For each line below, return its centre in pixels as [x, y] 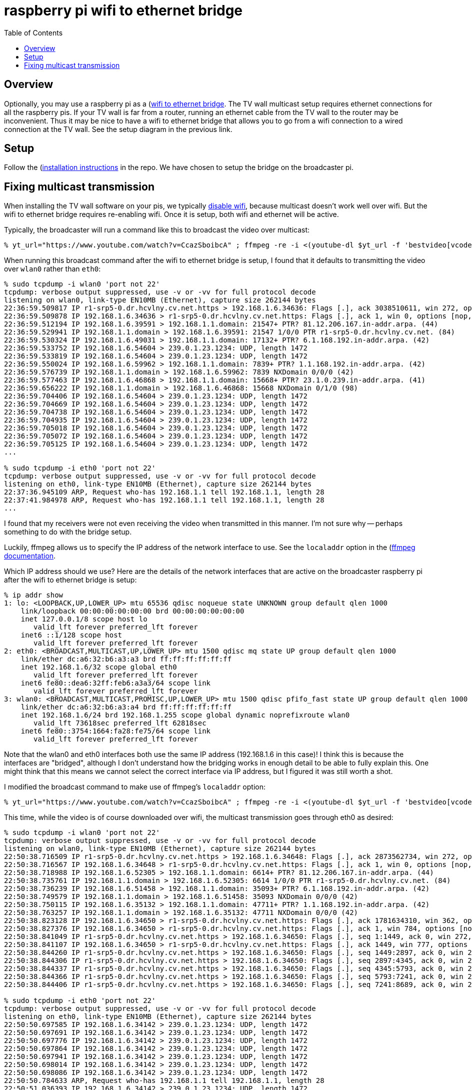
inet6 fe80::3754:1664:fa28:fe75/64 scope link [116, 731]
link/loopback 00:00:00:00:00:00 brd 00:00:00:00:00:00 [132, 611]
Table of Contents [33, 32]
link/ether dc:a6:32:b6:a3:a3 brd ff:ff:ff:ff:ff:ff [126, 659]
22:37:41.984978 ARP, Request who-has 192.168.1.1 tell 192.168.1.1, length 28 [164, 500]
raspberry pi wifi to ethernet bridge [123, 10]
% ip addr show [34, 595]
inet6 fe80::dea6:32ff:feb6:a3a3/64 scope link [116, 683]
